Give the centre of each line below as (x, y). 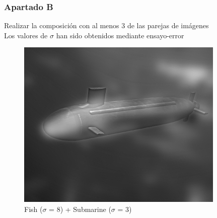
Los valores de (26, 35)
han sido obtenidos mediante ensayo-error (120, 35)
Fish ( (33, 209)
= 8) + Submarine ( (80, 209)
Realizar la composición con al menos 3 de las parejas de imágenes (106, 25)
